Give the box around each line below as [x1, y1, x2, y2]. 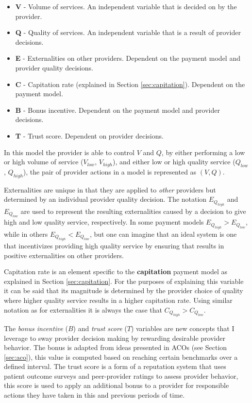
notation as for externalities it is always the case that [4, 304, 162, 315]
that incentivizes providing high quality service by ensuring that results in [4, 240, 224, 250]
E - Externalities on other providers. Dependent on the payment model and [15, 53, 240, 63]
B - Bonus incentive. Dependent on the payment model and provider [15, 105, 220, 115]
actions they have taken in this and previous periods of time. [4, 390, 185, 400]
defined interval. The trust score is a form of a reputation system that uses [4, 361, 226, 371]
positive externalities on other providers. [4, 250, 124, 260]
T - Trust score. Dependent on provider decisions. [15, 130, 164, 140]
